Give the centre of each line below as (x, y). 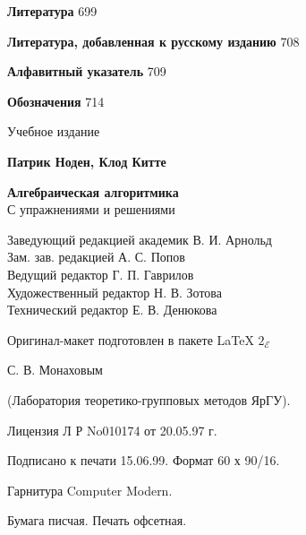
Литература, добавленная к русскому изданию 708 (153, 41)
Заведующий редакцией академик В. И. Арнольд (140, 239)
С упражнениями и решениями (91, 209)
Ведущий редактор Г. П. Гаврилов (101, 274)
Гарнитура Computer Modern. (90, 490)
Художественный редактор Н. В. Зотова (115, 292)
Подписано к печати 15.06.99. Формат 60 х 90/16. (144, 460)
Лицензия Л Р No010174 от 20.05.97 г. (112, 430)
